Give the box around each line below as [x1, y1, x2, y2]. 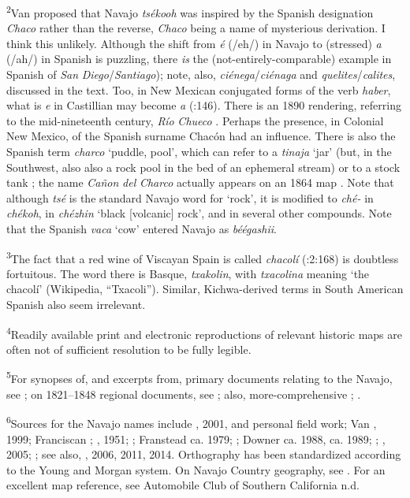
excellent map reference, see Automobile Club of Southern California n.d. [6, 477, 360, 493]
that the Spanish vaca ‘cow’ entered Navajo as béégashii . [6, 220, 277, 236]
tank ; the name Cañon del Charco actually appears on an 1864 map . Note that [6, 174, 394, 191]
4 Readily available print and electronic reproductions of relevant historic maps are [6, 323, 403, 342]
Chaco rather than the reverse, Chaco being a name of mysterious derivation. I [6, 20, 386, 36]
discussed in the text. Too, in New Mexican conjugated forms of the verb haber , [6, 81, 391, 98]
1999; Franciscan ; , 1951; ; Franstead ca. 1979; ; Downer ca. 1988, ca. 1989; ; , [6, 430, 386, 447]
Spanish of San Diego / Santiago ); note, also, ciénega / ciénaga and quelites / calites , [6, 66, 396, 83]
